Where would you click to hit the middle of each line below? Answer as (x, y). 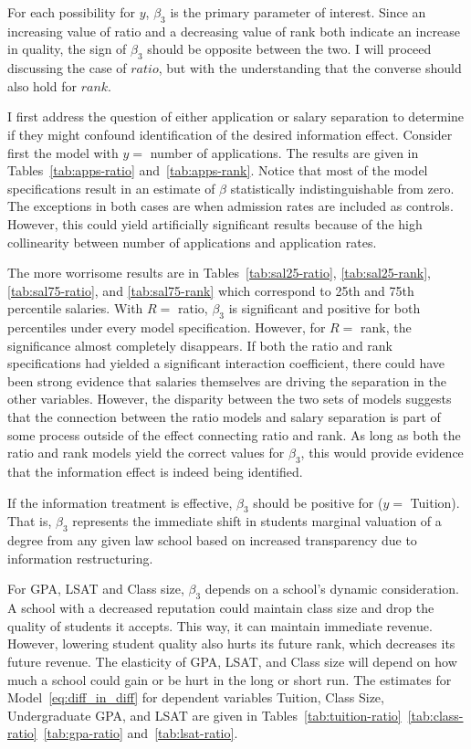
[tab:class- (435, 715)
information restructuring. (80, 558)
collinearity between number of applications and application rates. (192, 242)
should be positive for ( (318, 502)
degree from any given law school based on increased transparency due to (212, 540)
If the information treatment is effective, (120, 502)
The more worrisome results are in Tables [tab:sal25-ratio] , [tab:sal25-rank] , (219, 273)
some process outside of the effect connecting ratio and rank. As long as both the (234, 434)
